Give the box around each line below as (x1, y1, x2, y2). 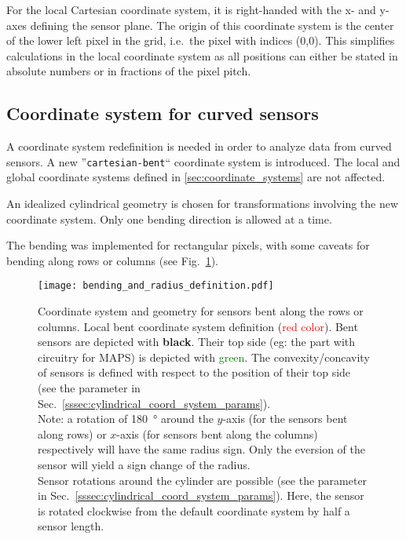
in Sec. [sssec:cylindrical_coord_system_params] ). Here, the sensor (38, 487, 364, 504)
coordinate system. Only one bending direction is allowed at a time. (6, 210, 332, 227)
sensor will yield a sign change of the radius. (38, 456, 251, 472)
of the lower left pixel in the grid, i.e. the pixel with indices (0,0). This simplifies (6, 32, 395, 49)
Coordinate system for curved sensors (6, 101, 319, 126)
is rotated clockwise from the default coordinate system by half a (38, 502, 350, 519)
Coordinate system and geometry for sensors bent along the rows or (38, 303, 364, 319)
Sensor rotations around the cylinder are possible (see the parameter (38, 472, 368, 488)
